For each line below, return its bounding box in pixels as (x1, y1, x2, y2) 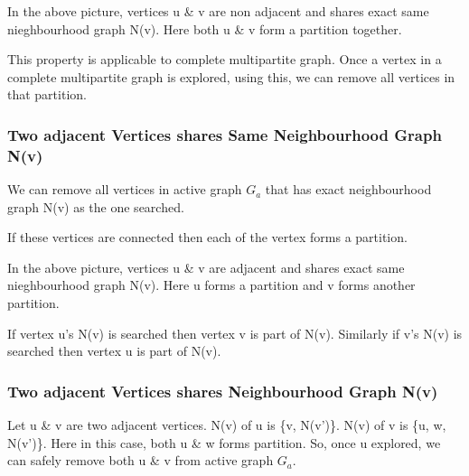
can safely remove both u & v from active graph (7, 451, 274, 470)
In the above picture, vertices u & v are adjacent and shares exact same (7, 257, 405, 276)
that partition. (7, 85, 87, 104)
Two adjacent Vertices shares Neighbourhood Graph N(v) (7, 379, 438, 402)
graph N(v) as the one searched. (7, 197, 184, 216)
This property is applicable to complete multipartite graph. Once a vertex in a (7, 50, 442, 69)
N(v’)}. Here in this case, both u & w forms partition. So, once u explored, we (7, 433, 441, 452)
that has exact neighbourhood (265, 180, 432, 199)
